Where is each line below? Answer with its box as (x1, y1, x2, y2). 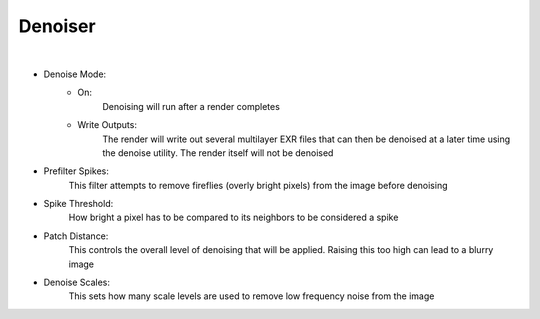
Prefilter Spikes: (43, 165, 110, 177)
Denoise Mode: (43, 68, 107, 80)
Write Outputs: (77, 119, 137, 131)
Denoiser (18, 15, 96, 37)
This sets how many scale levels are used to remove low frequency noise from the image (68, 290, 435, 302)
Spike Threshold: (43, 198, 114, 210)
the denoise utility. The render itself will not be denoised (102, 146, 334, 159)
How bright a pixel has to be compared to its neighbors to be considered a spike (68, 211, 399, 224)
